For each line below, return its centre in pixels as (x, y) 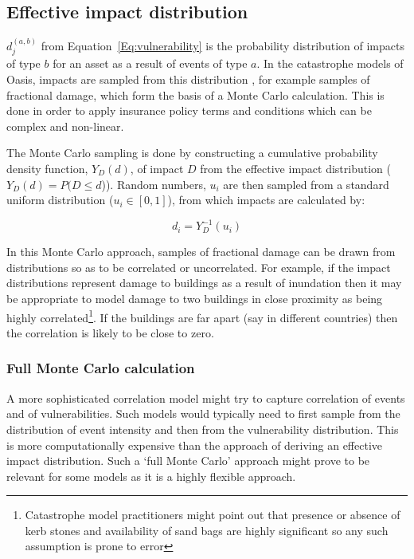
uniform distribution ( (60, 200)
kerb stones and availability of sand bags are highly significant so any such (207, 530)
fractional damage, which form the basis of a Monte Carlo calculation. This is (195, 94)
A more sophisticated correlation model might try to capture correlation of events (206, 398)
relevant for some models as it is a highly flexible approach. (151, 476)
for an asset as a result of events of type (150, 63)
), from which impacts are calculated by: (266, 200)
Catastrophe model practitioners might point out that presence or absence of (213, 515)
